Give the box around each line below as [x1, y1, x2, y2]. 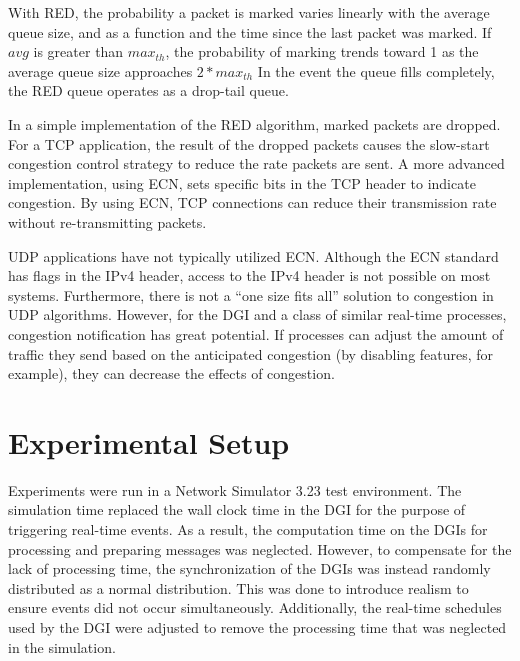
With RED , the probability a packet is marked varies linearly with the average [8, 2, 490, 22]
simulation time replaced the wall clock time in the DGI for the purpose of [8, 499, 466, 520]
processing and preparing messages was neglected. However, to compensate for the [8, 538, 512, 559]
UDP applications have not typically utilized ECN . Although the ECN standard [8, 245, 499, 266]
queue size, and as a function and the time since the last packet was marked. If [8, 21, 492, 42]
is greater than [33, 41, 124, 62]
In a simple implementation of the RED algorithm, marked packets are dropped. [8, 113, 501, 134]
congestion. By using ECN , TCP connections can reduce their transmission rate [8, 192, 497, 213]
